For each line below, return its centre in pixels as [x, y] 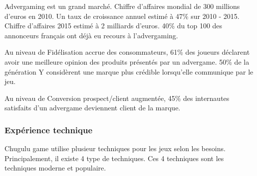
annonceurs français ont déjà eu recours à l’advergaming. [91, 35]
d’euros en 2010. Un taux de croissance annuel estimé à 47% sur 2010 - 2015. [122, 16]
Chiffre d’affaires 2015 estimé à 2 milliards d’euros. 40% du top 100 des [114, 26]
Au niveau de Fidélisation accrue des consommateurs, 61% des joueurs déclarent [127, 52]
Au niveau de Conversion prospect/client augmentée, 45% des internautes [117, 98]
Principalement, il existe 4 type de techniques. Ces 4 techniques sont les [114, 158]
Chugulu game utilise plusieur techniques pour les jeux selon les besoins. [115, 148]
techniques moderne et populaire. [55, 168]
